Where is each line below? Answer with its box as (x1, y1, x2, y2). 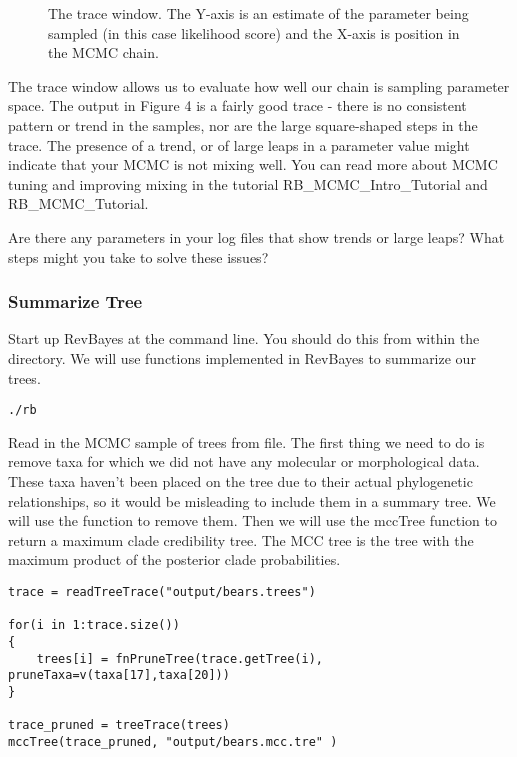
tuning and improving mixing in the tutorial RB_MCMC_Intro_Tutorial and (8, 173, 488, 194)
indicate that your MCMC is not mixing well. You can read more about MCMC (8, 154, 498, 175)
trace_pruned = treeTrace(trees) (8, 718, 230, 733)
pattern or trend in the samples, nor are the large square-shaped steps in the (8, 114, 478, 135)
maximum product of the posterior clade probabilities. (8, 549, 341, 570)
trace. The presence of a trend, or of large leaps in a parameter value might (8, 134, 470, 155)
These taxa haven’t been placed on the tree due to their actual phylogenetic (8, 470, 473, 491)
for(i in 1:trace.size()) (8, 618, 180, 633)
